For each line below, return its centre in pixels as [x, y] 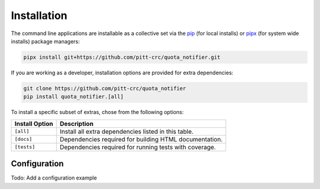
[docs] [23, 139]
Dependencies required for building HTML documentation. [141, 139]
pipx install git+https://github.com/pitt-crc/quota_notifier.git [122, 57]
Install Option [34, 124]
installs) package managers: [45, 41]
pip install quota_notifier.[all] [73, 97]
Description [77, 124]
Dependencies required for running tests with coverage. [138, 147]
